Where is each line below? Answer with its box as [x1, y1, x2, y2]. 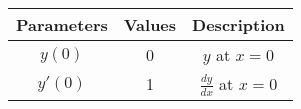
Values [123, 13, 177, 36]
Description [192, 13, 285, 36]
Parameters [16, 13, 108, 36]
